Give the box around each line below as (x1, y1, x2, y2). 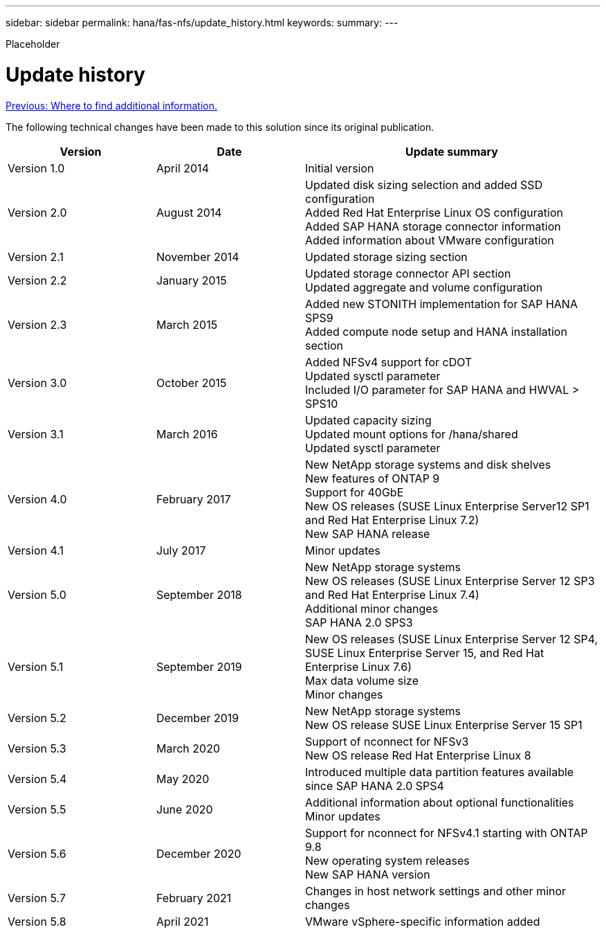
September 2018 (156, 587, 242, 602)
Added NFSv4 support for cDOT (305, 354, 472, 369)
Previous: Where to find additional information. (6, 99, 217, 111)
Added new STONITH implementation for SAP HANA (305, 296, 578, 311)
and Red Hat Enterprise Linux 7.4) (305, 587, 479, 602)
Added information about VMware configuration (305, 233, 554, 247)
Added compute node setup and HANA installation (305, 324, 567, 339)
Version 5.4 (8, 771, 67, 786)
